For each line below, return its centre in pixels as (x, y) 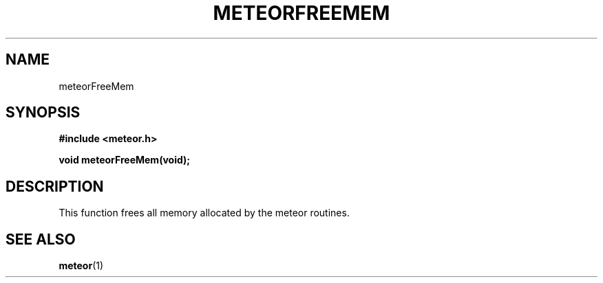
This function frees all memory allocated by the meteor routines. (204, 213)
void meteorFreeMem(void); (125, 160)
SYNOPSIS (43, 113)
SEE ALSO (41, 239)
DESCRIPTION (55, 186)
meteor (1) (81, 266)
